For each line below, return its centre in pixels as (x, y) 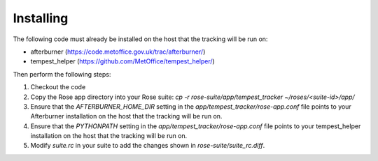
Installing (41, 18)
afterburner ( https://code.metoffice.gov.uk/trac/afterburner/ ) (118, 52)
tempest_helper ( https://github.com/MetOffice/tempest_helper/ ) (122, 61)
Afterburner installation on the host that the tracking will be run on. (126, 116)
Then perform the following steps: (62, 74)
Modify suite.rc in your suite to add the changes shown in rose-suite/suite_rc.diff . (148, 146)
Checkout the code (58, 87)
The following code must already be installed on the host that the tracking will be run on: (140, 39)
